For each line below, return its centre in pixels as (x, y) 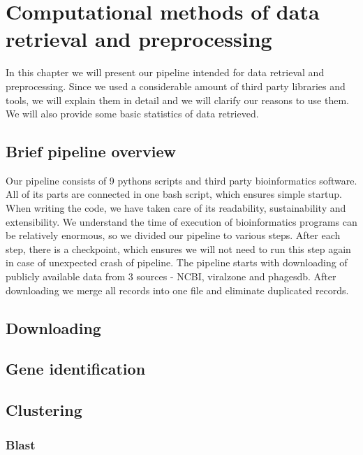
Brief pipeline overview (91, 151)
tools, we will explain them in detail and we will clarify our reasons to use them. (177, 100)
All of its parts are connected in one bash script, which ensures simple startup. (174, 194)
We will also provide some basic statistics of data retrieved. (132, 114)
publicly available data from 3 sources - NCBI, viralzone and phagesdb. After (171, 276)
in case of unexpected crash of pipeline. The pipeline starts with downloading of (177, 262)
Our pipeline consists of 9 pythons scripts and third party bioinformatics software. (181, 180)
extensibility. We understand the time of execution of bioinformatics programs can (181, 221)
